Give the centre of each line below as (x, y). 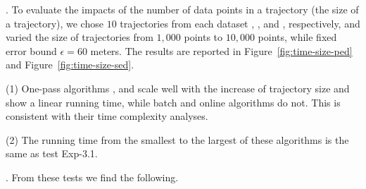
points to (203, 37)
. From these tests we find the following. (92, 177)
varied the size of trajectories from (80, 37)
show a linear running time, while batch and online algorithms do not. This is (173, 102)
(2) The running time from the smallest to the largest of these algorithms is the (177, 139)
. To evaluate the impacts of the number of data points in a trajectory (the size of (182, 9)
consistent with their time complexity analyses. (107, 116)
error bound (31, 50)
